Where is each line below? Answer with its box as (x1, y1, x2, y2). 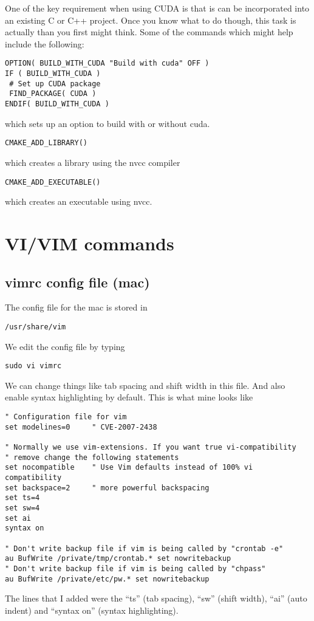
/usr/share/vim (5, 322, 66, 331)
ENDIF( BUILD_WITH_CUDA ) (5, 100, 109, 108)
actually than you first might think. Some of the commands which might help (5, 26, 293, 38)
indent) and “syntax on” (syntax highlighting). (5, 603, 179, 616)
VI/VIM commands (5, 230, 174, 255)
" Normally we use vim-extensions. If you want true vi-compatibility (5, 442, 296, 451)
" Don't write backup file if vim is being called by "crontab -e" (5, 544, 284, 553)
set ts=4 (5, 493, 40, 503)
